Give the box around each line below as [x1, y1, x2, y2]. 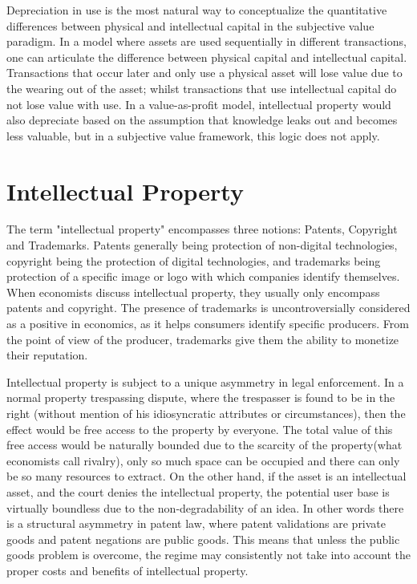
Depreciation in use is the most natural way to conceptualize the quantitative [6, 2, 387, 18]
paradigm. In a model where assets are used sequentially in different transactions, [6, 33, 407, 50]
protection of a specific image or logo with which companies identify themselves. [6, 268, 400, 285]
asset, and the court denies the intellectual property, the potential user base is [6, 483, 390, 500]
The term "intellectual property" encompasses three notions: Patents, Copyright [6, 221, 398, 237]
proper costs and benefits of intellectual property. [6, 562, 249, 578]
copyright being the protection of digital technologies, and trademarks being [6, 252, 381, 269]
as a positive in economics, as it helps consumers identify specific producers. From [6, 315, 409, 332]
